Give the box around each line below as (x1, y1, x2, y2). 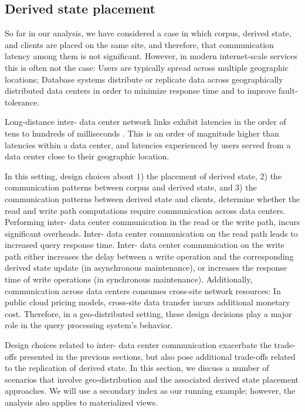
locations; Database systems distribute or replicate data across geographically (5, 73, 283, 85)
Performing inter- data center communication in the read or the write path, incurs (5, 216, 300, 228)
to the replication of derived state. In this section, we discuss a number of (5, 362, 269, 374)
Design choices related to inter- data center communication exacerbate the (5, 339, 272, 351)
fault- (278, 84, 298, 97)
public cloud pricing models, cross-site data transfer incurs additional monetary (5, 296, 290, 308)
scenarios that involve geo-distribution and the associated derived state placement (5, 373, 299, 385)
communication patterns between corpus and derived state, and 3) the (5, 181, 257, 193)
